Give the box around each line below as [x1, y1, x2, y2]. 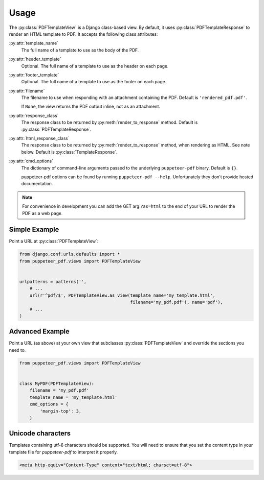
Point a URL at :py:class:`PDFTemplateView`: [9, 238, 99, 244]
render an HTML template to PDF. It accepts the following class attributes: [9, 31, 158, 37]
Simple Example [9, 225, 59, 234]
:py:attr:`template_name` [9, 40, 59, 46]
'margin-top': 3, [40, 408, 82, 414]
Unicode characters [9, 429, 71, 438]
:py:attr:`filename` [9, 88, 45, 94]
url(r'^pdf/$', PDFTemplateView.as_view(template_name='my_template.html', [29, 292, 216, 298]
